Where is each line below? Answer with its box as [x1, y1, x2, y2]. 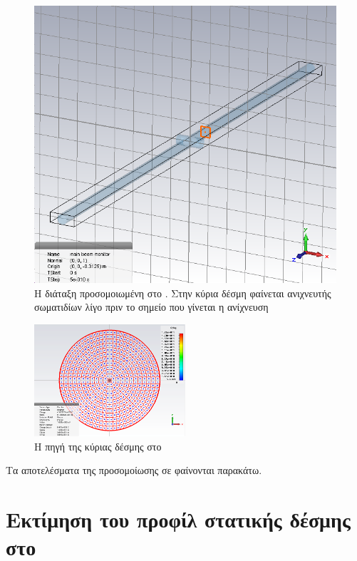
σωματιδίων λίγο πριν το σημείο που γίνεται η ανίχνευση [34, 299, 269, 314]
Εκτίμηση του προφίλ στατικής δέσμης [6, 505, 351, 534]
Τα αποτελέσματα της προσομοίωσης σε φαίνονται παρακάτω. [6, 463, 262, 478]
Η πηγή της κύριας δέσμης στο [34, 438, 162, 453]
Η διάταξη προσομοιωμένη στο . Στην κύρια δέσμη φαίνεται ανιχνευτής [34, 285, 331, 300]
